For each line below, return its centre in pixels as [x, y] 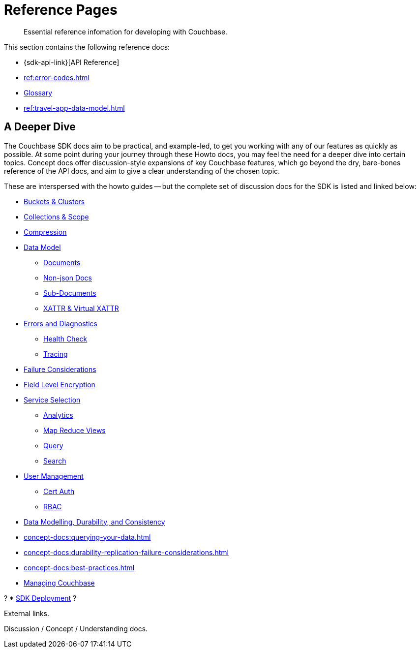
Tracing [56, 354]
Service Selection [52, 400]
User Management [54, 476]
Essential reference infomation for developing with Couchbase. [126, 31]
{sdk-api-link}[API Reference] [72, 62]
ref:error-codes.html [57, 77]
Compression [45, 232]
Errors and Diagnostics [60, 323]
